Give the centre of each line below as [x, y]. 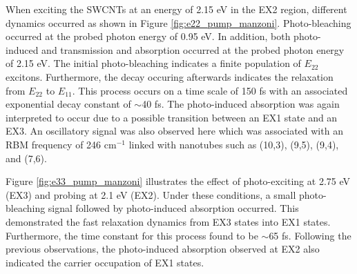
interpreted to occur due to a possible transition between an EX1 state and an [172, 117]
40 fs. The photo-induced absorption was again [241, 104]
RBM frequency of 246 [54, 144]
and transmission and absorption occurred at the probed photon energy [193, 49]
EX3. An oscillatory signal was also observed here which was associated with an [174, 131]
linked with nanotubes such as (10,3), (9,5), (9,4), [234, 144]
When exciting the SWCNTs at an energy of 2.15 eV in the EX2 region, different [176, 9]
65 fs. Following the [310, 235]
